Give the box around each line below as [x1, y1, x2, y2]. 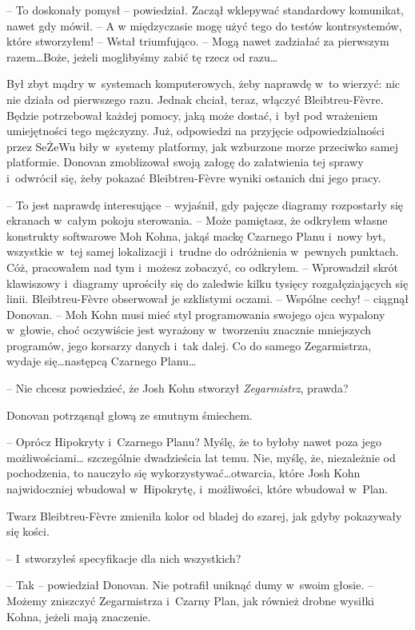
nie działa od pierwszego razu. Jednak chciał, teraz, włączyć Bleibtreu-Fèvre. [6, 90, 384, 107]
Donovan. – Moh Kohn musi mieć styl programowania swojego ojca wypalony [6, 305, 385, 322]
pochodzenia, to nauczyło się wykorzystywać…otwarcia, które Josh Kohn [6, 465, 361, 481]
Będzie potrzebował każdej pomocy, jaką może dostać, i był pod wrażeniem [6, 106, 378, 123]
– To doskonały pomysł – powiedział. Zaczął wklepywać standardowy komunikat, [6, 2, 405, 18]
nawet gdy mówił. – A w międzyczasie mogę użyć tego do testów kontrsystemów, [6, 17, 402, 34]
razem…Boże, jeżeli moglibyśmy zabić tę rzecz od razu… [6, 48, 278, 65]
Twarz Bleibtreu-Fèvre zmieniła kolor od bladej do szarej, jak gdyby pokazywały [6, 507, 402, 524]
